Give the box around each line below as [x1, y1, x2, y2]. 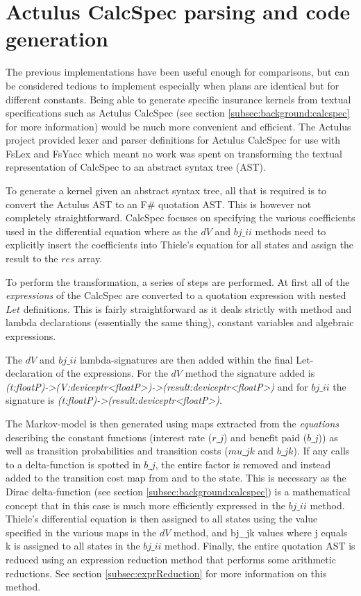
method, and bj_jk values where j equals [174, 525, 348, 539]
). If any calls [293, 443, 350, 458]
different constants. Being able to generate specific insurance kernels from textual [6, 92, 351, 106]
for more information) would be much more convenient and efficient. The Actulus [6, 119, 351, 133]
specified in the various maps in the [6, 525, 157, 539]
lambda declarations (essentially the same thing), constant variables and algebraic [6, 315, 354, 330]
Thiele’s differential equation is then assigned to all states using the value [6, 511, 318, 526]
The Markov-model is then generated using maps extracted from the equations [6, 416, 339, 430]
